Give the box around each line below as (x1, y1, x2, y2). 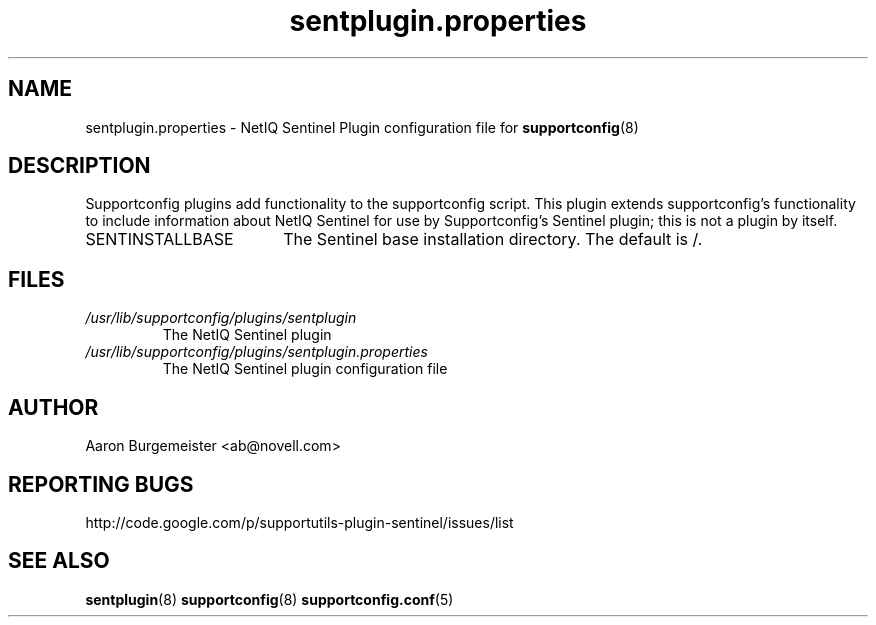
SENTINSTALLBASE (85, 229, 234, 250)
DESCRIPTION (8, 153, 151, 179)
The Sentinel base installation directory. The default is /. (283, 229, 703, 250)
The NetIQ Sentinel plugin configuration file (162, 360, 448, 378)
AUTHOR (8, 394, 99, 420)
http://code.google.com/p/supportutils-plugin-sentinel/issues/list (85, 513, 514, 531)
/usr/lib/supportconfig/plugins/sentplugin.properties (85, 343, 428, 361)
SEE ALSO (8, 548, 110, 574)
